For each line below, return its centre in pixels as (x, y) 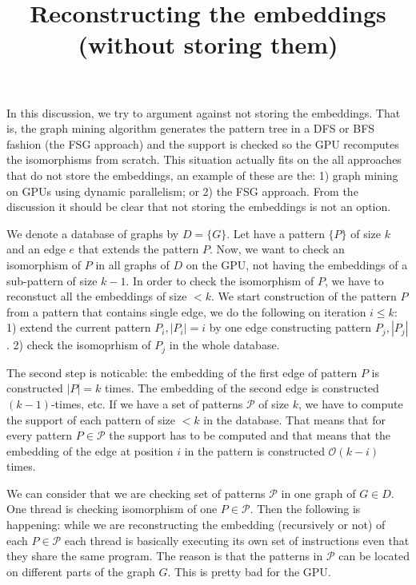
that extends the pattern (138, 249)
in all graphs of (132, 264)
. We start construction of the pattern (304, 296)
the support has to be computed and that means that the (250, 435)
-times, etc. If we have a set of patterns (147, 403)
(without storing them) (208, 44)
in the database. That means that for (294, 419)
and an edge (36, 249)
